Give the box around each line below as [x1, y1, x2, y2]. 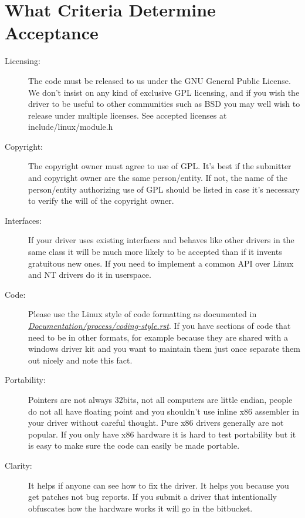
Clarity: [5, 459, 32, 471]
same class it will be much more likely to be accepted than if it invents [28, 245, 282, 258]
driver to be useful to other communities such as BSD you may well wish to [28, 97, 300, 110]
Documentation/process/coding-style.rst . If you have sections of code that [28, 319, 291, 331]
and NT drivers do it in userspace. [28, 268, 151, 281]
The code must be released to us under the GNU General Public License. [28, 74, 291, 86]
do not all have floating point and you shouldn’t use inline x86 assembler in [28, 405, 299, 417]
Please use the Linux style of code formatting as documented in [28, 308, 257, 320]
